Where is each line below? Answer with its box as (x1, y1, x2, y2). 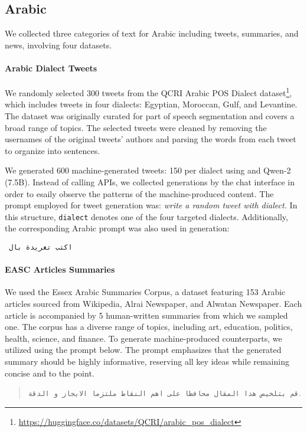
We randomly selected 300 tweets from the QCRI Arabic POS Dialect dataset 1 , (5, 85, 292, 99)
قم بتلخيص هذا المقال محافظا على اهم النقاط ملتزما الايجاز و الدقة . (28, 387, 301, 399)
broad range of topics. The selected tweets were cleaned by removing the (5, 121, 267, 133)
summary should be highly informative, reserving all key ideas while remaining (5, 355, 289, 368)
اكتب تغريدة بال (9, 243, 73, 252)
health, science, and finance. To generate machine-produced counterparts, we (5, 332, 282, 344)
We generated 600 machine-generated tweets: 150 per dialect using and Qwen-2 (5, 164, 291, 176)
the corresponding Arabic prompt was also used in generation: (5, 222, 230, 234)
